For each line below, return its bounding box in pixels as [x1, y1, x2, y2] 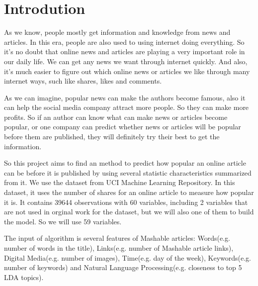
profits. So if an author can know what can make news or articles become [4, 111, 228, 122]
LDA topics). [4, 272, 44, 282]
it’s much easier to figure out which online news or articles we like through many [4, 66, 250, 76]
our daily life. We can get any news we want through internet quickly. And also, [4, 56, 248, 66]
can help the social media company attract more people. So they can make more [4, 102, 249, 112]
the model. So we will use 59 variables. [4, 216, 122, 226]
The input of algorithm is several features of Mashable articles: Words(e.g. [4, 233, 230, 243]
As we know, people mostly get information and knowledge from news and [4, 27, 231, 37]
